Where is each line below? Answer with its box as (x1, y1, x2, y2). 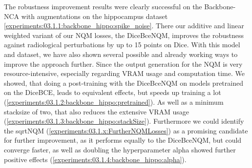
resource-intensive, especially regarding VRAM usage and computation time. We (4, 68, 245, 78)
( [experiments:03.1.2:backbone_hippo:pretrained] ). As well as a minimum (4, 96, 224, 107)
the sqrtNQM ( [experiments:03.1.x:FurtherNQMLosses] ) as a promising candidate (4, 125, 248, 135)
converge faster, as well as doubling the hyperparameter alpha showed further (4, 144, 236, 154)
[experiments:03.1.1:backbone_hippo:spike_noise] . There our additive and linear (4, 20, 244, 31)
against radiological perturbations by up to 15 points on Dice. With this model (4, 39, 240, 50)
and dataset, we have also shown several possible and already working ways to (4, 49, 238, 59)
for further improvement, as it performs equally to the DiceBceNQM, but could (4, 135, 242, 145)
